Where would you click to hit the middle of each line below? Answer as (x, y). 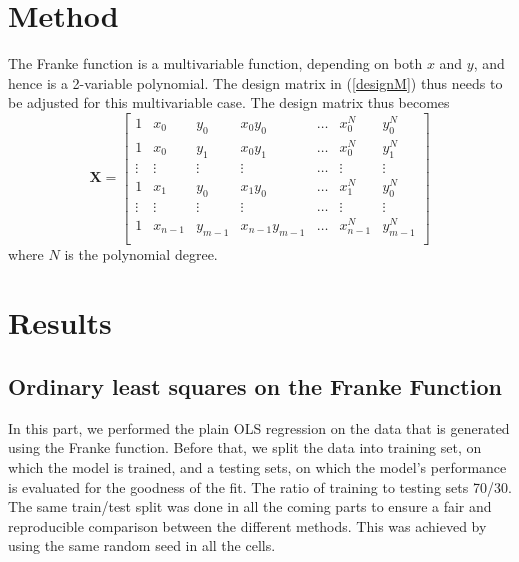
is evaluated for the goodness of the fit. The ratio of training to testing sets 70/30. (260, 486)
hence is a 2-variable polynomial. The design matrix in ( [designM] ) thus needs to (255, 82)
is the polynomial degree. (141, 253)
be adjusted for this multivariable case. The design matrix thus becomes (229, 102)
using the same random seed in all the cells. (142, 545)
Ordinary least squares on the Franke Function (255, 385)
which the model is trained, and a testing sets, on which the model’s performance (257, 466)
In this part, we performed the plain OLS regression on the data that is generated (259, 427)
